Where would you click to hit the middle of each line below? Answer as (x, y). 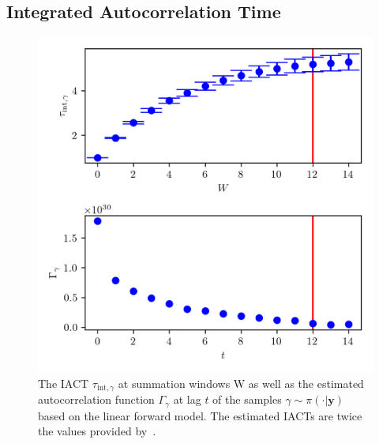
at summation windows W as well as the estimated (241, 383)
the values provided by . (97, 431)
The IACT (64, 383)
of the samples (247, 399)
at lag (187, 399)
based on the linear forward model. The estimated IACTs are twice (200, 415)
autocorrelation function (96, 399)
